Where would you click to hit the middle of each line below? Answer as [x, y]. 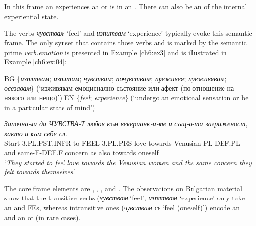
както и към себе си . [36, 133]
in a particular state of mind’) [50, 107]
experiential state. [32, 16]
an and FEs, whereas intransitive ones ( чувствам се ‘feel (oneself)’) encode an [122, 208]
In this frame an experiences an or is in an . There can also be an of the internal [126, 7]
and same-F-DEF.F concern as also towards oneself [81, 153]
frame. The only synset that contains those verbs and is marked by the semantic [126, 42]
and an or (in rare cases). [43, 217]
